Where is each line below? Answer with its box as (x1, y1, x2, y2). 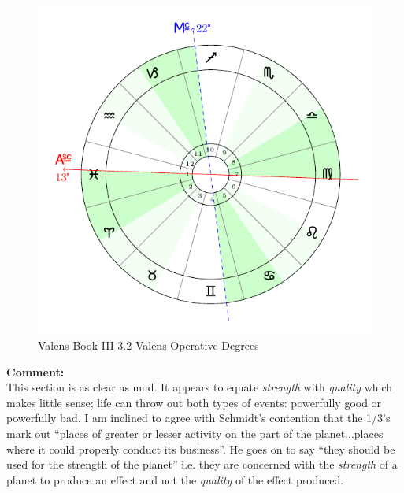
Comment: (6, 363, 65, 380)
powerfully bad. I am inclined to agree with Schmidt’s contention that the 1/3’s (6, 410, 391, 426)
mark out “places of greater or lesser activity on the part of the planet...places (6, 424, 384, 441)
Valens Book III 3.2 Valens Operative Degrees (38, 337, 259, 354)
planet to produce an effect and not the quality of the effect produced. (6, 471, 344, 487)
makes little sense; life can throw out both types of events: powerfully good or (6, 394, 382, 410)
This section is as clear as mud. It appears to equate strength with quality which (6, 379, 393, 395)
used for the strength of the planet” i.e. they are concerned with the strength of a (6, 456, 398, 473)
